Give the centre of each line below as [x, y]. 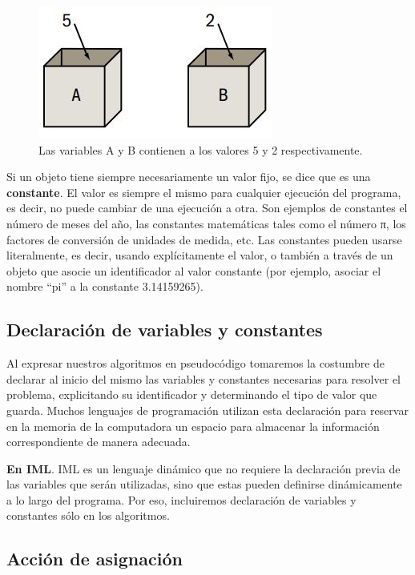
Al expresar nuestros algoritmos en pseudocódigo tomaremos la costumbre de [196, 363]
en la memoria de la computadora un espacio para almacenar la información [193, 426]
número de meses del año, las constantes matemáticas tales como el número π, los [206, 223]
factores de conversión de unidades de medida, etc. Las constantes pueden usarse [204, 239]
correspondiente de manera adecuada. [99, 442]
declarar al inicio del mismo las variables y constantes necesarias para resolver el [203, 378]
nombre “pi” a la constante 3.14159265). [105, 286]
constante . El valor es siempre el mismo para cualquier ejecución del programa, [204, 192]
